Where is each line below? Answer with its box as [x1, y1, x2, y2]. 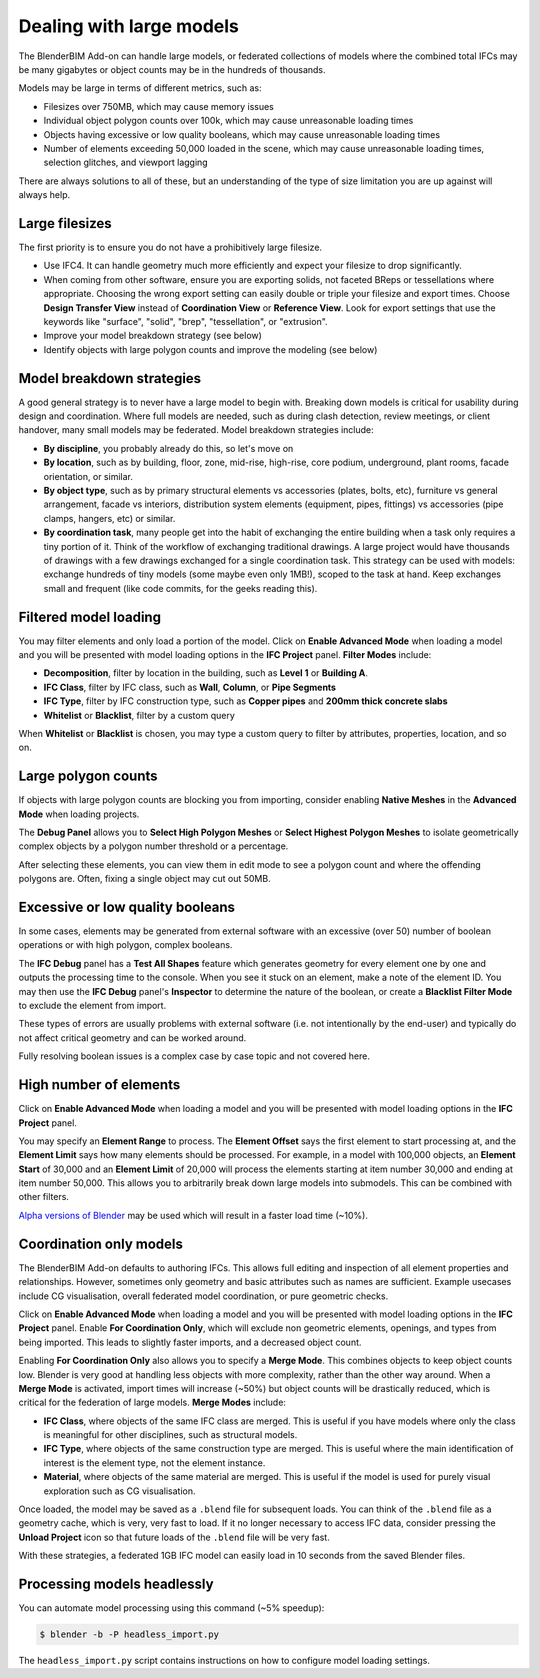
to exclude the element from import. [18, 1000, 167, 1012]
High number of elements [18, 1076, 181, 1094]
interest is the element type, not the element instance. [43, 1456, 266, 1469]
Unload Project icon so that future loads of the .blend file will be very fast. [18, 1531, 330, 1543]
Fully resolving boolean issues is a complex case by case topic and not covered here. [18, 1050, 370, 1062]
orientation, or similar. [43, 470, 134, 482]
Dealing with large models [18, 15, 240, 37]
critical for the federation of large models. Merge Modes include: [18, 1396, 287, 1409]
